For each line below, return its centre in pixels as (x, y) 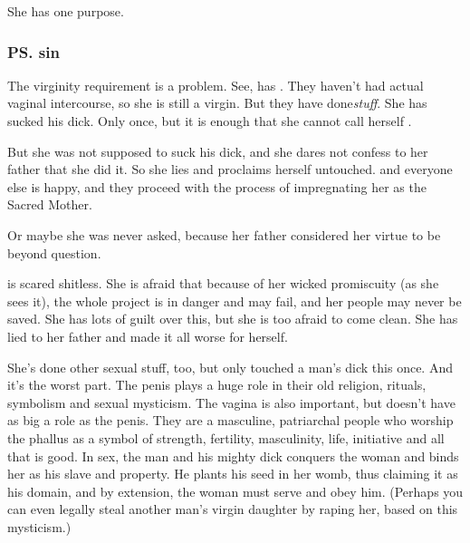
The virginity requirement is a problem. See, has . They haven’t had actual (216, 85)
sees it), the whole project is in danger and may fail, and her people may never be (235, 301)
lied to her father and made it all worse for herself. (148, 336)
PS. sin (34, 51)
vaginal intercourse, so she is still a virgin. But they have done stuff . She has (217, 103)
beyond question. (54, 252)
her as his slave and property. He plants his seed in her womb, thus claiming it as (233, 474)
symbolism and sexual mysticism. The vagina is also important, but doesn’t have (231, 402)
